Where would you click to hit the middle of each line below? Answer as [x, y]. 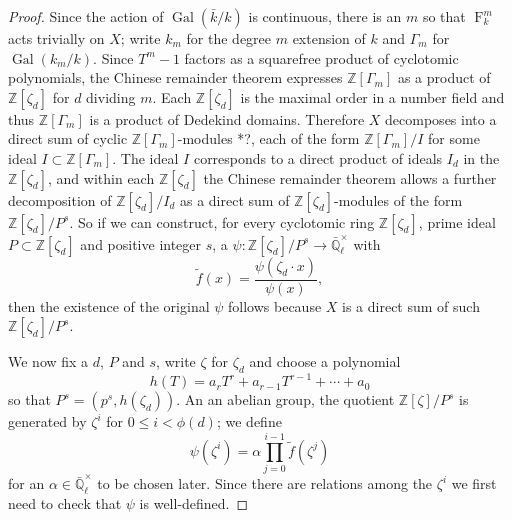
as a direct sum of [234, 199]
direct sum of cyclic [68, 138]
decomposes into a [441, 118]
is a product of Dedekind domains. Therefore [227, 118]
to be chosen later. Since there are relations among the [265, 483]
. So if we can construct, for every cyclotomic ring [222, 221]
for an [26, 483]
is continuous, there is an [325, 16]
